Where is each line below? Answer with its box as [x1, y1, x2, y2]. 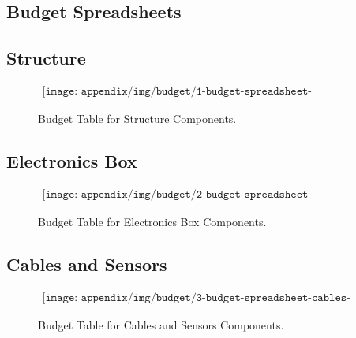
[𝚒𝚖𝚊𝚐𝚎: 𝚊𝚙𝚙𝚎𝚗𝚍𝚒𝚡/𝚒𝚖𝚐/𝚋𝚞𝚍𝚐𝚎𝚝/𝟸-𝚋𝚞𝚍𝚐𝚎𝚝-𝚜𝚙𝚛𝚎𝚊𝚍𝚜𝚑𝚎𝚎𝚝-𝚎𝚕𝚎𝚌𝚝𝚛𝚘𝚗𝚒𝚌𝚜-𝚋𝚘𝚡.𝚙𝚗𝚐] [42, 188, 313, 200]
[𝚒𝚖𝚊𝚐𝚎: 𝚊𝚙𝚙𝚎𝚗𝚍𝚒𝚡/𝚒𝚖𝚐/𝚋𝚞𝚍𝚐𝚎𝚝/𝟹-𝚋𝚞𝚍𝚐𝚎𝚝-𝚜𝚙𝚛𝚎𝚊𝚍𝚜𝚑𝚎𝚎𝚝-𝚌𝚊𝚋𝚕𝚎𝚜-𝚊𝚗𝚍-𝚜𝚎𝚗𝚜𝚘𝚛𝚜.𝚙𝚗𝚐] [42, 292, 350, 303]
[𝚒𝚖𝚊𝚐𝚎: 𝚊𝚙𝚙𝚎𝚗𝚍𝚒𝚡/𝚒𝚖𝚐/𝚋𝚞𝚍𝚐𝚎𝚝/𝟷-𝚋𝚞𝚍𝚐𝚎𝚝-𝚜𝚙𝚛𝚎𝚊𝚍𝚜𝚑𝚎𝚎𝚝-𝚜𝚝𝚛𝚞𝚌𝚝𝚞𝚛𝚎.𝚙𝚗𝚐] [42, 86, 313, 97]
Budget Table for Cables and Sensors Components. [38, 316, 284, 332]
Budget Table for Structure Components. [38, 110, 237, 127]
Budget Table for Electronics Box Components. [38, 213, 267, 229]
